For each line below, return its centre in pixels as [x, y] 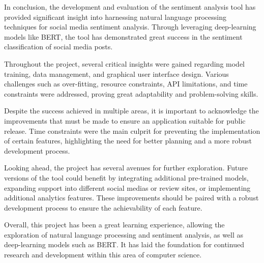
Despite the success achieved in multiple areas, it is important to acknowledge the [131, 111]
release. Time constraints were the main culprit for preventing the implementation [132, 130]
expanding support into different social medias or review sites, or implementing [127, 187]
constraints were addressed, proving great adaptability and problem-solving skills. [131, 93]
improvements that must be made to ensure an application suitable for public [125, 120]
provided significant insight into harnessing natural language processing [115, 17]
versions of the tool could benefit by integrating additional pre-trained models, [126, 177]
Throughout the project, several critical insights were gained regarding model [125, 63]
